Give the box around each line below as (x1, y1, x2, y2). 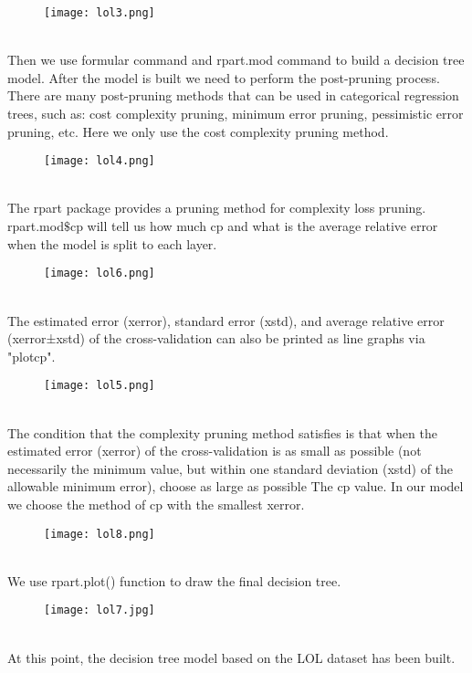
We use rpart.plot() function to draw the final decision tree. (7, 571, 341, 590)
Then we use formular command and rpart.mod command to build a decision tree (7, 50, 465, 69)
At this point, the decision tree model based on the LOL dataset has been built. (7, 647, 456, 667)
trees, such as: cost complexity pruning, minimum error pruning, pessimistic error (7, 104, 464, 123)
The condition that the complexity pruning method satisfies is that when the (7, 423, 437, 442)
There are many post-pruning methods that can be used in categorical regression (7, 86, 459, 105)
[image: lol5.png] (44, 379, 155, 393)
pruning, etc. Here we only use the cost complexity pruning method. (7, 121, 389, 141)
